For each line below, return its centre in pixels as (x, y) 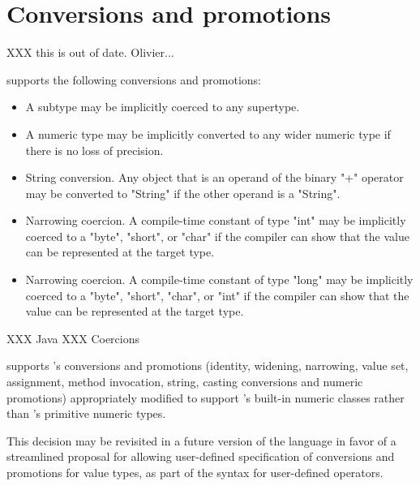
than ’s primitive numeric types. (86, 413)
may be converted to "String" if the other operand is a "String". (183, 193)
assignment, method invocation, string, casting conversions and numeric (185, 382)
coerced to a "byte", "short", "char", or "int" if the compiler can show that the (217, 295)
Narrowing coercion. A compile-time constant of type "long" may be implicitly (219, 280)
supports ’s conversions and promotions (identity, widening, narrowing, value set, (208, 366)
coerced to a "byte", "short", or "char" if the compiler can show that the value (217, 236)
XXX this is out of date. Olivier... (90, 52)
